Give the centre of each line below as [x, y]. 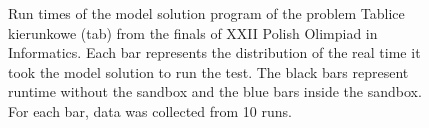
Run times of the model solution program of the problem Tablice [206, 13]
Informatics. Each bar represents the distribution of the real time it [214, 52]
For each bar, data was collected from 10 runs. [150, 110]
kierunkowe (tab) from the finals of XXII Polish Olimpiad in [193, 32]
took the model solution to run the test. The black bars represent [208, 71]
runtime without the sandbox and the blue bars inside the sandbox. [215, 91]
